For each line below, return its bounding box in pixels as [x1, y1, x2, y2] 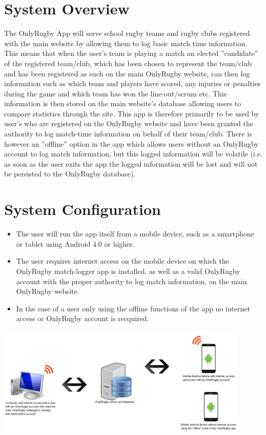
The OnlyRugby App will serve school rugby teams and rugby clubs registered [4, 28, 250, 38]
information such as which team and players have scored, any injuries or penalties [4, 78, 261, 89]
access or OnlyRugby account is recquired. [16, 313, 149, 324]
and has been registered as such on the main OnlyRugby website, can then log [4, 68, 250, 78]
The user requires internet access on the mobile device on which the [16, 255, 229, 266]
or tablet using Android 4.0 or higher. [16, 238, 135, 249]
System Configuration [4, 199, 161, 220]
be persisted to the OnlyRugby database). [4, 168, 136, 179]
